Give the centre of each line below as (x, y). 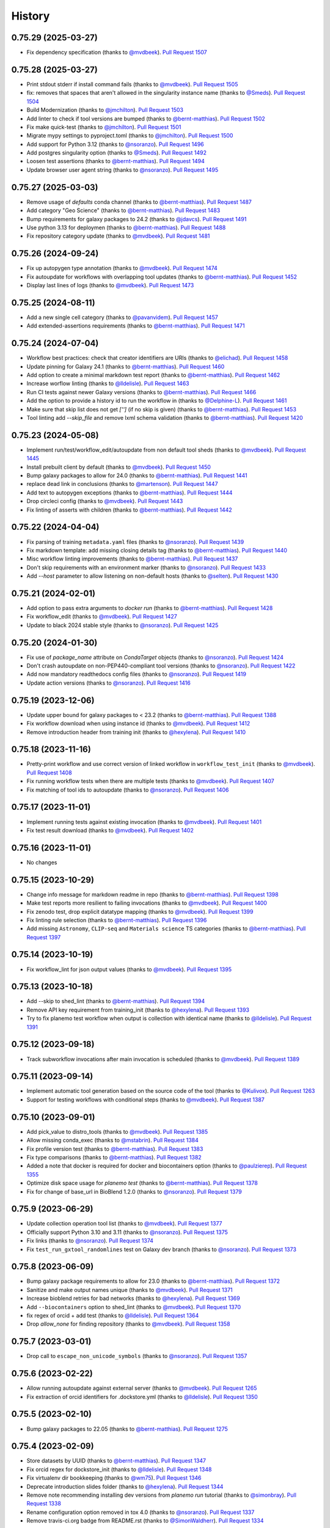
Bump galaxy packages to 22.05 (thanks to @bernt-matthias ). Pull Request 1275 (127, 1429)
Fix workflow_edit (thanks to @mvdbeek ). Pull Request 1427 (102, 617)
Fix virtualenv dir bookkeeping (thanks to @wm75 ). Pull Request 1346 (114, 1478)
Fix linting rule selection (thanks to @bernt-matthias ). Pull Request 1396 (117, 920)
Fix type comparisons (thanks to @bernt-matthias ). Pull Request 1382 (114, 1157)
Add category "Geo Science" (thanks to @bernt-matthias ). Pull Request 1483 (123, 210)
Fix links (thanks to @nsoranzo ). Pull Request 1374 (90, 1241)
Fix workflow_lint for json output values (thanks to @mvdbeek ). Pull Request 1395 (129, 969)
